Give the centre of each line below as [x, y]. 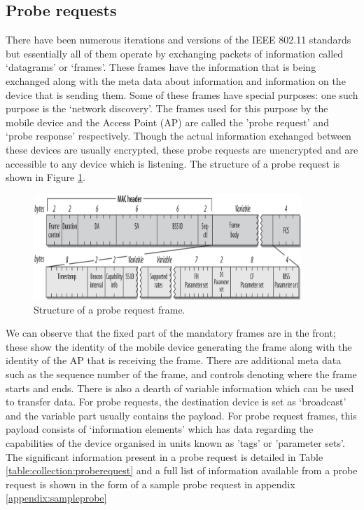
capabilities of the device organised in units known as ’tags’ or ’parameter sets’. [175, 443]
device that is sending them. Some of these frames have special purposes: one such [182, 94]
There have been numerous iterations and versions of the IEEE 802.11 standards [178, 40]
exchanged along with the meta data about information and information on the [176, 80]
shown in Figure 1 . [45, 177]
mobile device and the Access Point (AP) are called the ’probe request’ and [167, 122]
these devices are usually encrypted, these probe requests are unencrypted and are [182, 149]
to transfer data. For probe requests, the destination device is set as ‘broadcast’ [176, 402]
